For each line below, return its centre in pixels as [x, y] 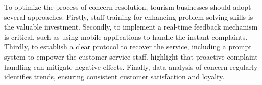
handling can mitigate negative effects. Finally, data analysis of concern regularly [131, 66]
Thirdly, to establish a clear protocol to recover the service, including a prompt [128, 47]
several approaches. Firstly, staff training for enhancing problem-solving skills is [129, 17]
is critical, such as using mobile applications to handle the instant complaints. [126, 36]
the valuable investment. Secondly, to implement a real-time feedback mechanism [131, 27]
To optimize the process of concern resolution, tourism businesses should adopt [128, 7]
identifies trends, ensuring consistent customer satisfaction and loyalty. [114, 77]
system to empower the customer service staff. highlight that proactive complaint [131, 56]
